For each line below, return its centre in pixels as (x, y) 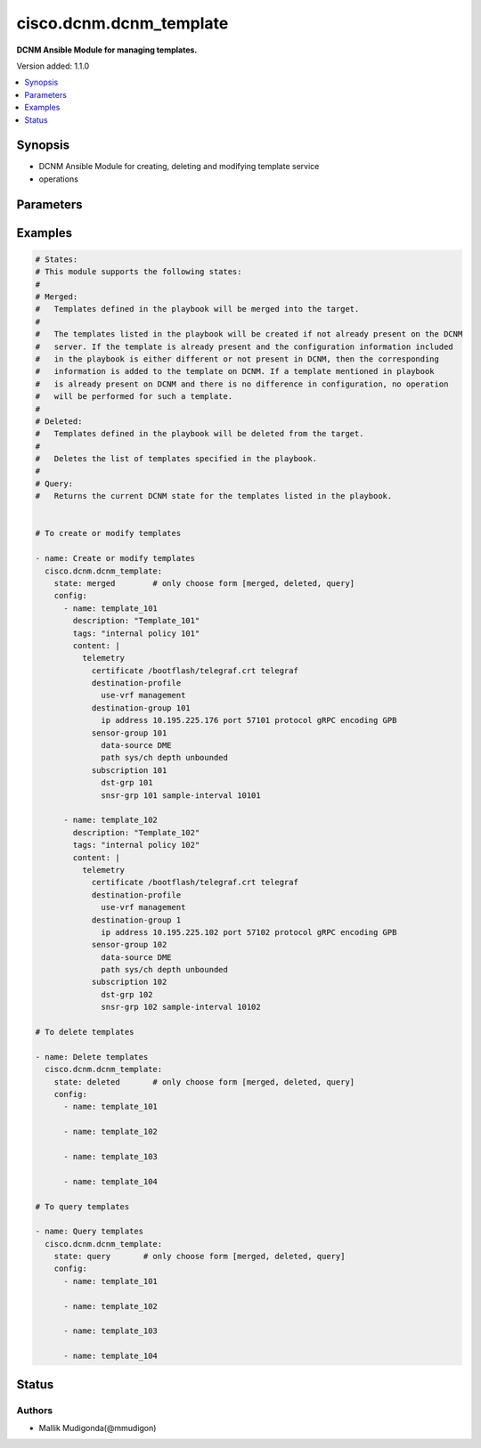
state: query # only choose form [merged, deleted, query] (200, 1257)
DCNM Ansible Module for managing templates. (107, 50)
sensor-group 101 (129, 733)
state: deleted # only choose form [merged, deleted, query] (204, 1082)
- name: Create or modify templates (115, 558)
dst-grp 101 (127, 783)
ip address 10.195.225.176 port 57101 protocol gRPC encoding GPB (249, 720)
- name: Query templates (90, 1232)
